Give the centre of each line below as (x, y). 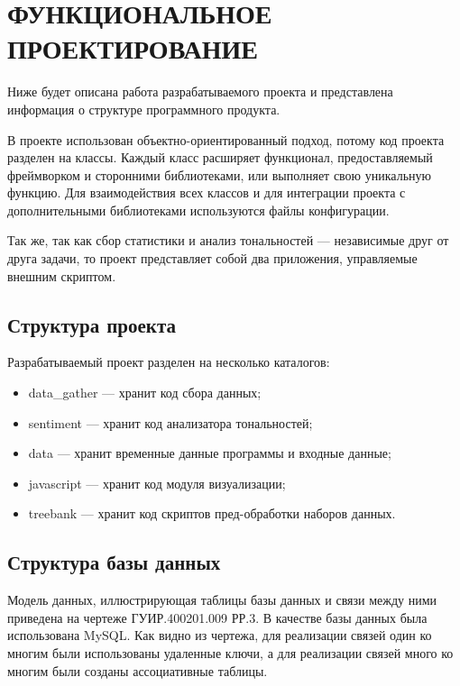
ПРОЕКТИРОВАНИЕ (133, 48)
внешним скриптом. (62, 275)
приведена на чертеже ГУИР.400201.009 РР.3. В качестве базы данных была (217, 617)
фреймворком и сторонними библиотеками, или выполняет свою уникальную (219, 174)
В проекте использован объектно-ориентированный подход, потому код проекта (226, 139)
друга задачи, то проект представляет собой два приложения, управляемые (212, 258)
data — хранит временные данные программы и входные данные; (210, 453)
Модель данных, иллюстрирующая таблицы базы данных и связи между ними (222, 600)
